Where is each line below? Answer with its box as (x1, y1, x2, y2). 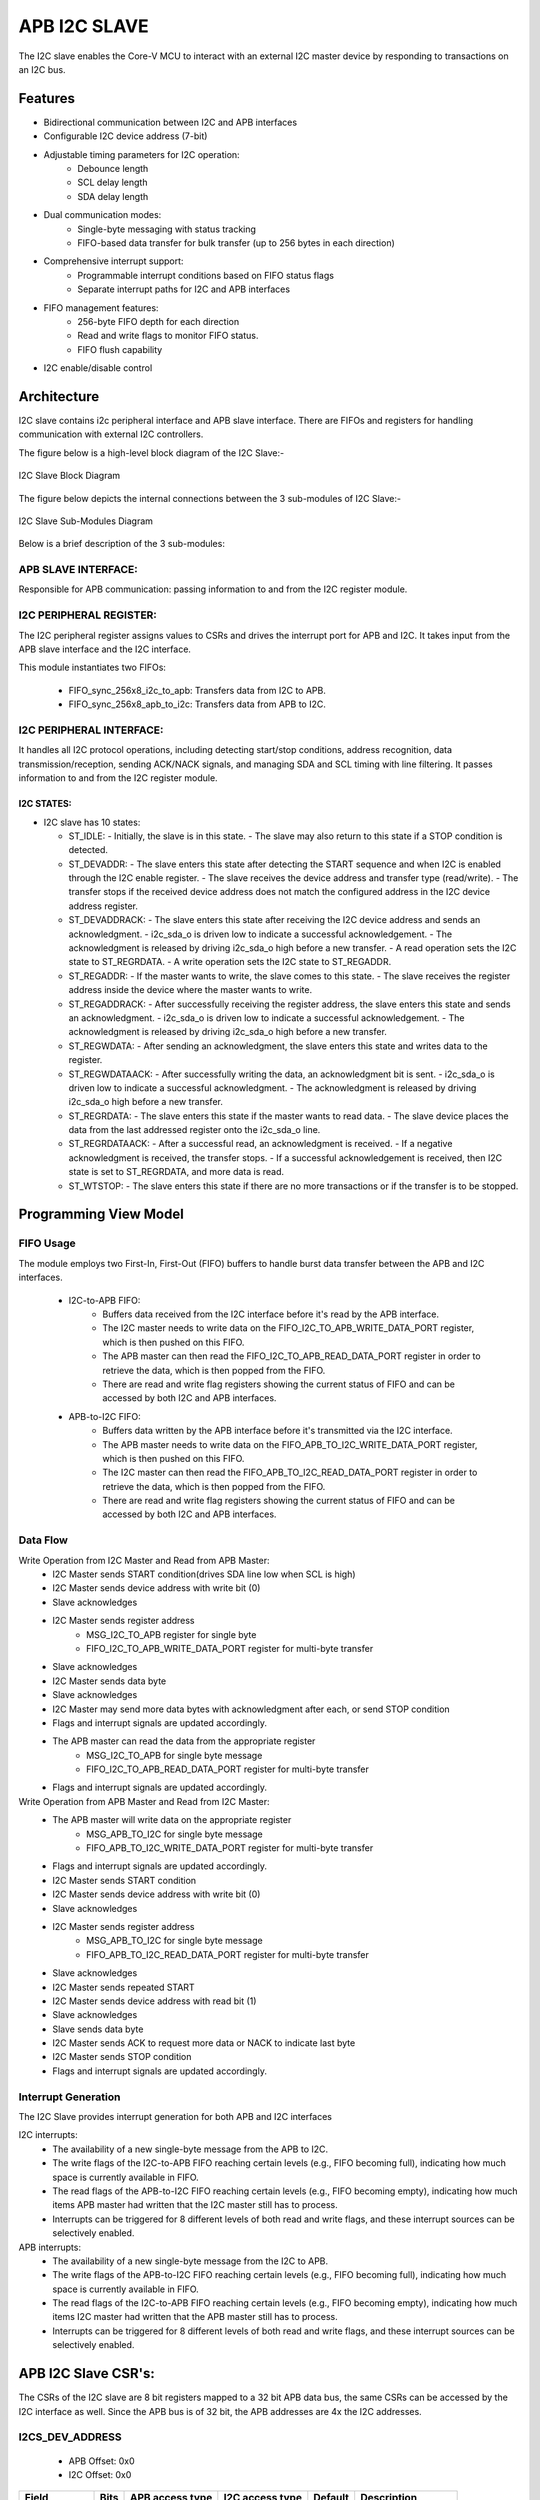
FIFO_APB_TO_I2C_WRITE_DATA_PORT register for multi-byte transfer (86, 1842, 374, 1854)
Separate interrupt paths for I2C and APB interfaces (77, 283, 290, 295)
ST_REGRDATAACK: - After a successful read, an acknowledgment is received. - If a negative (68, 1138, 453, 1150)
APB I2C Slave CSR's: (18, 2365, 155, 2382)
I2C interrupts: (18, 2129, 79, 2141)
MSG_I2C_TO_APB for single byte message (86, 1749, 263, 1761)
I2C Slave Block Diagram (18, 470, 121, 482)
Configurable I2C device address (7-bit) (43, 130, 208, 142)
